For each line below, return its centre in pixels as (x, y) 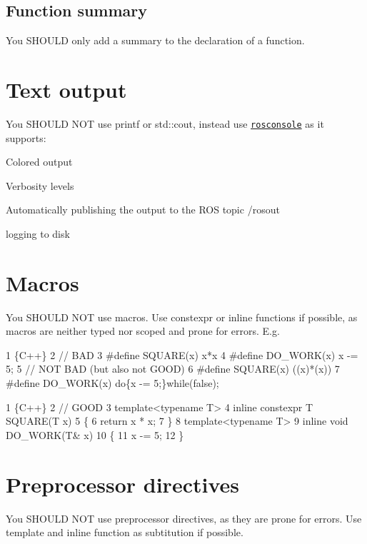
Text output (66, 89)
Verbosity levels (40, 185)
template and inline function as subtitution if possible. (125, 532)
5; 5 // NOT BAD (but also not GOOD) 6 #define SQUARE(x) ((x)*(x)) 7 (173, 369)
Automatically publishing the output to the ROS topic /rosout (143, 210)
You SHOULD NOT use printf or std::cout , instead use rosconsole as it (165, 123)
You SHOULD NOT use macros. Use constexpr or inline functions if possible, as (182, 317)
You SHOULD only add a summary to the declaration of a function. (155, 40)
